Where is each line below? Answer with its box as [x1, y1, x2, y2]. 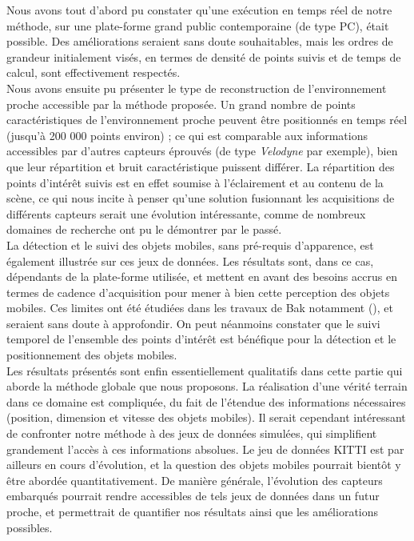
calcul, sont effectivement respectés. [6, 64, 181, 81]
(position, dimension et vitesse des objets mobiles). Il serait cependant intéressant [6, 409, 406, 426]
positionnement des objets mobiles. [6, 347, 177, 363]
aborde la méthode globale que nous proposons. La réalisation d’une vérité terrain [6, 378, 408, 395]
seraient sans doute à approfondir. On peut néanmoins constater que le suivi [6, 315, 380, 331]
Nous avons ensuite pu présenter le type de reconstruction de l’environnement [6, 79, 387, 96]
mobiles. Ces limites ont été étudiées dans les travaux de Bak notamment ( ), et [6, 299, 394, 316]
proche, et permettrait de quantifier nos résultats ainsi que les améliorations [6, 503, 379, 519]
